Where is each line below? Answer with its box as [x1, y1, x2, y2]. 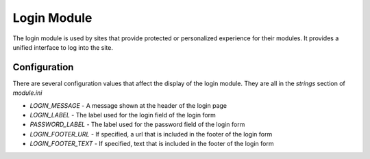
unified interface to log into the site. [12, 43, 113, 51]
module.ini [12, 89, 42, 97]
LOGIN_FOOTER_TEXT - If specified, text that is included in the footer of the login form [29, 140, 274, 148]
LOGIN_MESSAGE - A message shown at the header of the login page [29, 101, 227, 109]
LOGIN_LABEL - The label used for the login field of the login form [29, 111, 216, 119]
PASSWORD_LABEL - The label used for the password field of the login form [29, 120, 245, 129]
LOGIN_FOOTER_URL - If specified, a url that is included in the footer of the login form [29, 130, 273, 138]
